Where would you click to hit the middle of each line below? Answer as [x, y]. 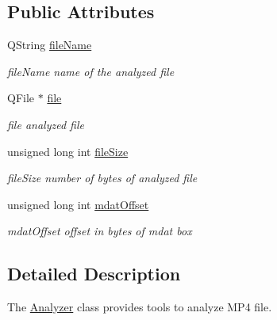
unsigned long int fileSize [68, 151]
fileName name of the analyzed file [91, 71]
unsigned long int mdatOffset [78, 204]
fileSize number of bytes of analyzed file [102, 178]
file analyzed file [46, 124]
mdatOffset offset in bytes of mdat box [100, 231]
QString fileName [50, 45]
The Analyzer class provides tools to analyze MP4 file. [140, 307]
